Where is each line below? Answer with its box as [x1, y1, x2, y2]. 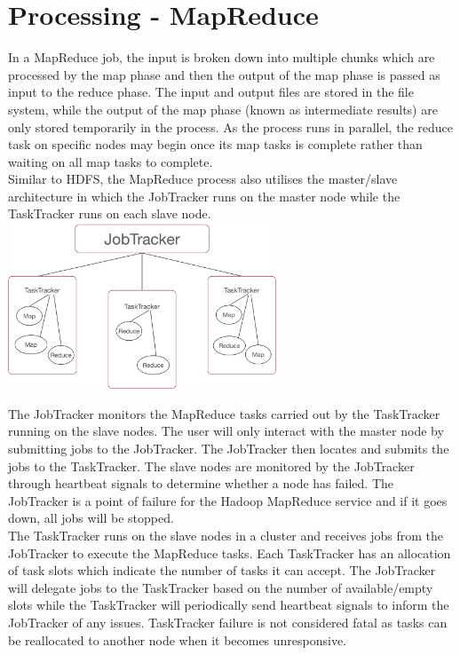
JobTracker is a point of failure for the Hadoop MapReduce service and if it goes [8, 491, 448, 509]
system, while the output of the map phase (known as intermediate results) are [8, 99, 438, 118]
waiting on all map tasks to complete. [8, 152, 213, 170]
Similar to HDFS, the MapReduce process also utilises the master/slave [8, 170, 398, 188]
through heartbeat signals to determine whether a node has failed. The [8, 474, 394, 493]
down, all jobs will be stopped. [8, 509, 174, 527]
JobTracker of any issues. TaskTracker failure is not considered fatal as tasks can [8, 612, 448, 631]
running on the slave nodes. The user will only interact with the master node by [8, 422, 444, 440]
